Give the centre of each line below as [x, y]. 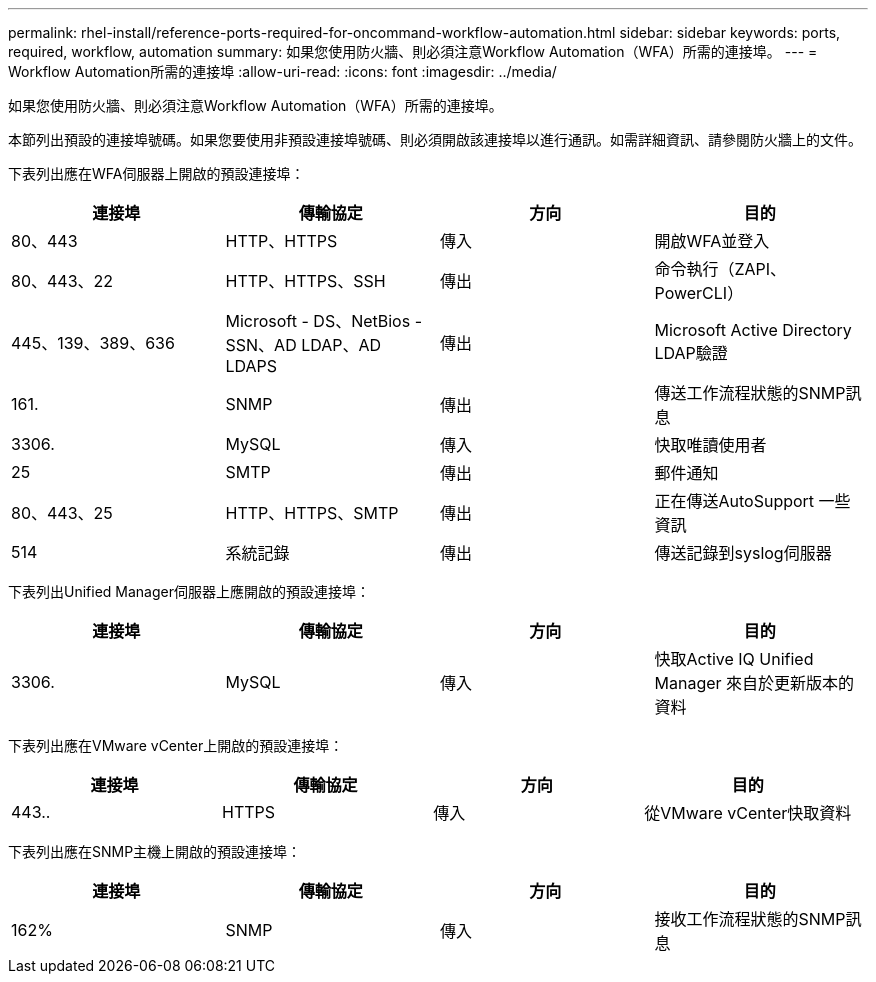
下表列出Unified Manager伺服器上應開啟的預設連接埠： [189, 591]
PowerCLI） [699, 293]
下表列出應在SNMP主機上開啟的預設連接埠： [155, 851]
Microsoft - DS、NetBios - [324, 321]
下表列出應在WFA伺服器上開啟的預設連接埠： [156, 173]
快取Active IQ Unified [734, 659]
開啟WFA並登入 [712, 241]
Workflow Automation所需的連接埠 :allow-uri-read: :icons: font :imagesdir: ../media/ [282, 71]
